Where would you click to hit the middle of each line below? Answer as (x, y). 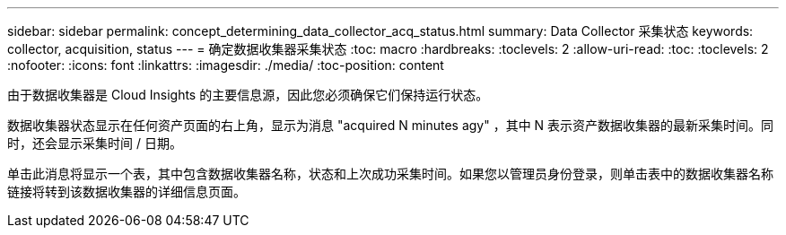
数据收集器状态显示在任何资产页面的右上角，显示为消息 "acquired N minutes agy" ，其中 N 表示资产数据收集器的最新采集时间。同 (391, 125)
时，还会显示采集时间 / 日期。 (95, 143)
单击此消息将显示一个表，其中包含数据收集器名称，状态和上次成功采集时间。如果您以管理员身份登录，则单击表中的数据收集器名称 (390, 174)
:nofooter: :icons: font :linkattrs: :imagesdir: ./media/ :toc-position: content (226, 65)
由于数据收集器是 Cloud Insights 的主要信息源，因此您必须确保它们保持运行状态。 (248, 95)
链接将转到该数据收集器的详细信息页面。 (127, 191)
